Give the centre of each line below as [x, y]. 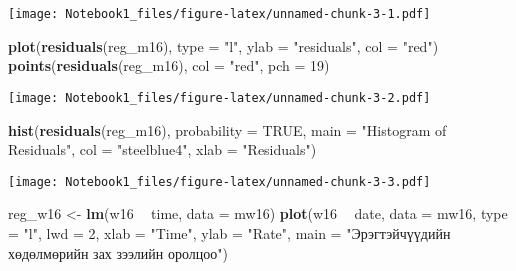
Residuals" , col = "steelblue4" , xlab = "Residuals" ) [162, 149]
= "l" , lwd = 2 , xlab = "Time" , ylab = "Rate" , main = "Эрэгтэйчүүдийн [229, 232]
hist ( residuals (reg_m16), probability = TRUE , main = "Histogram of [227, 129]
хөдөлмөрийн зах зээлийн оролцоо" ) [118, 252]
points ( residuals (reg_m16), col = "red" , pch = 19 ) [169, 65]
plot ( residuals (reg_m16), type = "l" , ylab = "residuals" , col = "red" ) [223, 45]
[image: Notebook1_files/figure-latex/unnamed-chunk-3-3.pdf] [219, 181]
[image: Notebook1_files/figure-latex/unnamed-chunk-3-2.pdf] [219, 97]
